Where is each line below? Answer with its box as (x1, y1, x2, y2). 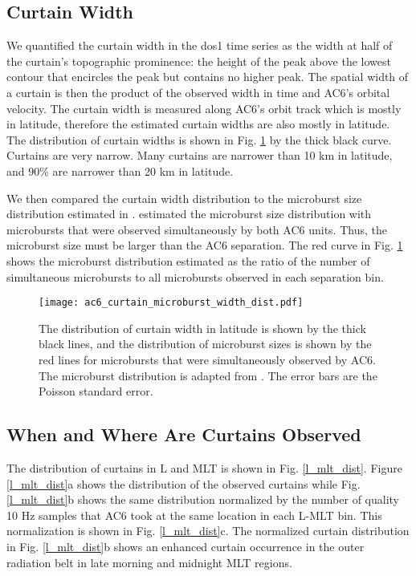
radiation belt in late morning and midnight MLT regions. (6, 554, 292, 570)
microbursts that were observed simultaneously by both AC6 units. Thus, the (6, 221, 387, 237)
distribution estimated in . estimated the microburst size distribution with (6, 205, 372, 222)
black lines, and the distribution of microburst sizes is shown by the (39, 335, 372, 352)
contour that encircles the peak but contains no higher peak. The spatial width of (6, 68, 409, 85)
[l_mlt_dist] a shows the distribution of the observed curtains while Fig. (6, 475, 361, 492)
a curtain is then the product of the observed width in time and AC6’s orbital (6, 83, 390, 100)
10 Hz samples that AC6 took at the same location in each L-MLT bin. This (6, 506, 382, 523)
